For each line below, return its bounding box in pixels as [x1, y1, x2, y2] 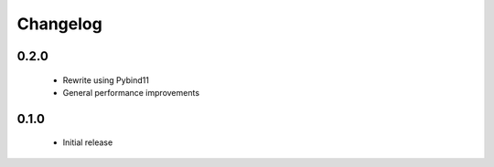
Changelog [16, 14, 102, 34]
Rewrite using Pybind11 [62, 74, 150, 86]
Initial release [62, 137, 113, 148]
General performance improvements [62, 87, 200, 98]
